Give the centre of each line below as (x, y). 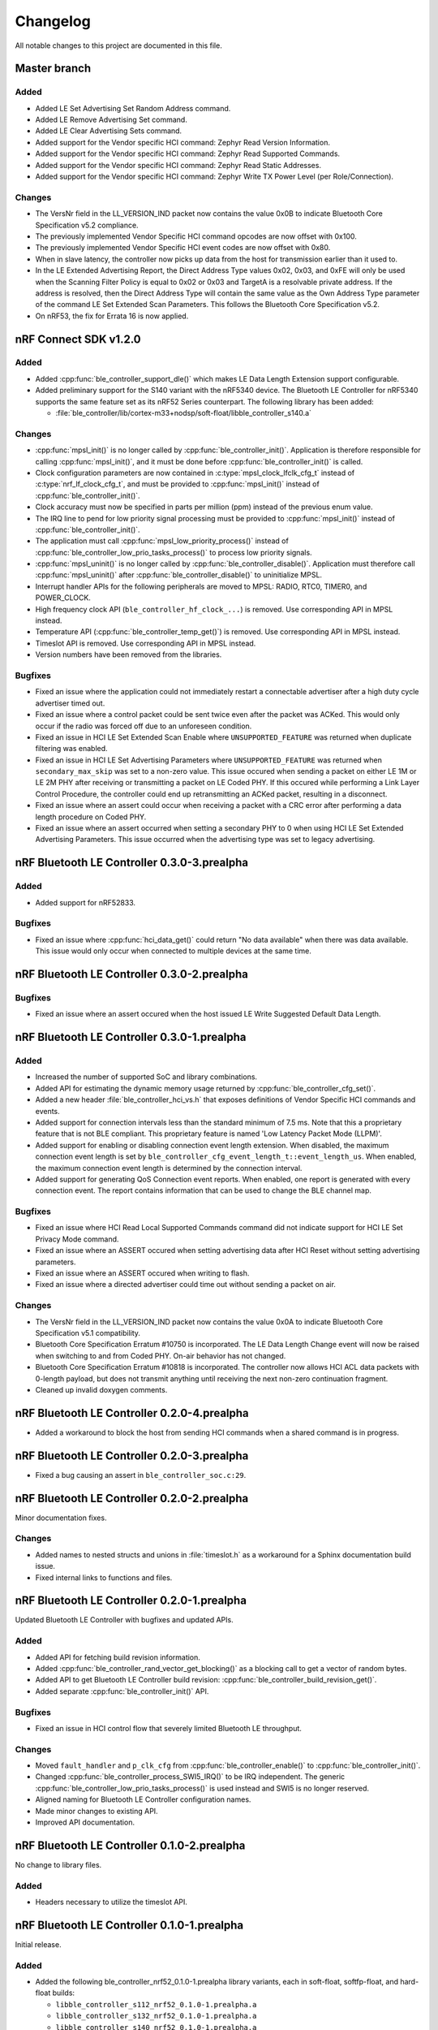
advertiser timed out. (70, 703)
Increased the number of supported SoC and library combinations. (146, 1077)
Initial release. (38, 1944)
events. (47, 1111)
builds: (64, 1993)
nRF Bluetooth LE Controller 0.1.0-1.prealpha (129, 1925)
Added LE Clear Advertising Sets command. (109, 131)
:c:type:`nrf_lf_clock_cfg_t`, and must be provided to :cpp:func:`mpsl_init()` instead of (177, 484)
